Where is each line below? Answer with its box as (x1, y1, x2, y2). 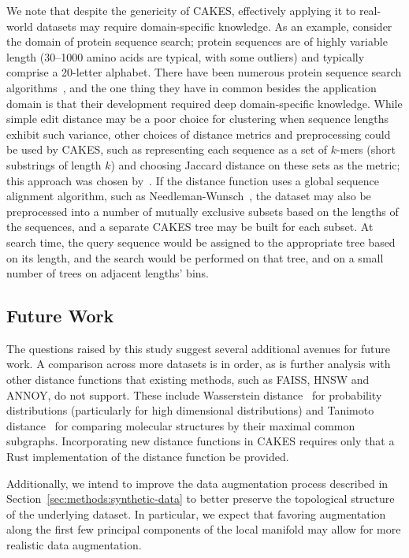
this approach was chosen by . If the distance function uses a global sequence (6, 172, 380, 188)
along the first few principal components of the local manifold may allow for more (6, 521, 401, 538)
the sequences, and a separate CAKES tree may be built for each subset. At (6, 218, 374, 235)
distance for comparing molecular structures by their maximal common (6, 417, 355, 433)
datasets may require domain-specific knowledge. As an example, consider (36, 17, 392, 34)
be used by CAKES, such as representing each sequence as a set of (6, 141, 328, 158)
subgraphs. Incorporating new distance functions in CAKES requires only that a (6, 433, 395, 449)
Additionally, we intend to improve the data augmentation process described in (6, 474, 389, 491)
